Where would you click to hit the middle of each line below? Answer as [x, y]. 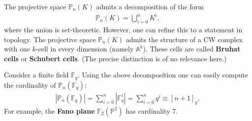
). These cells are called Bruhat [192, 49]
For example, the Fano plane [49, 110]
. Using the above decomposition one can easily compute [163, 75]
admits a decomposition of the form [150, 6]
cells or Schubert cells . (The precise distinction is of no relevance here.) [115, 58]
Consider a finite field [36, 75]
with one [17, 49]
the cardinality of [30, 85]
